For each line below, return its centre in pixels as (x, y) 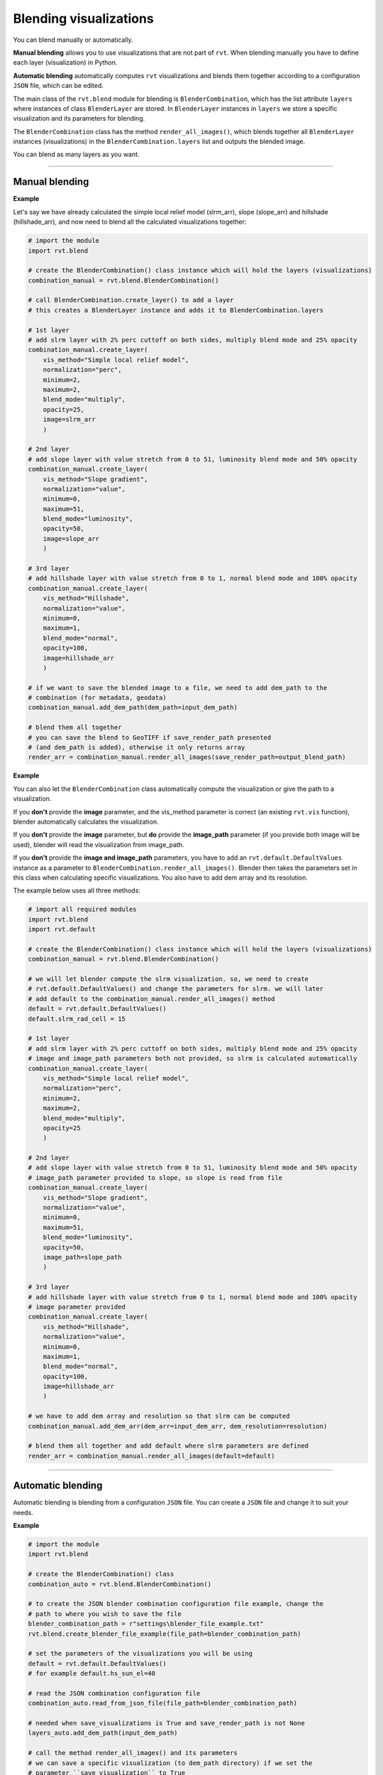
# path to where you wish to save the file (105, 1614)
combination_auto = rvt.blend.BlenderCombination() (120, 1584)
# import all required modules (83, 910)
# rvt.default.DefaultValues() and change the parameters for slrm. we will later (176, 989)
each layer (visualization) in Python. (65, 62)
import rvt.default (62, 929)
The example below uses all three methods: (77, 890)
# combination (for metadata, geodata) (97, 698)
